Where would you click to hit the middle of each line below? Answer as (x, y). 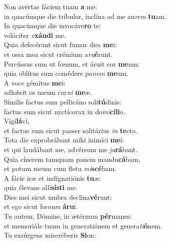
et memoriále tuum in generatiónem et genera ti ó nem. (83, 225)
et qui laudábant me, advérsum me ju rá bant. (71, 149)
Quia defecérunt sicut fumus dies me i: (61, 44)
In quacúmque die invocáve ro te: (53, 26)
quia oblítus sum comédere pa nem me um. (66, 73)
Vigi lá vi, (17, 121)
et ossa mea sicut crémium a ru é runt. (58, 54)
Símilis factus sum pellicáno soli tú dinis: (63, 101)
